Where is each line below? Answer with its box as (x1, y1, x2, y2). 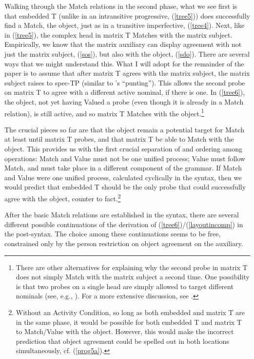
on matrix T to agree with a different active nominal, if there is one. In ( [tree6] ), (4, 87, 245, 97)
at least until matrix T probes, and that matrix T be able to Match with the (4, 134, 234, 144)
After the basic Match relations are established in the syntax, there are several (4, 210, 239, 220)
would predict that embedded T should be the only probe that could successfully (4, 182, 246, 192)
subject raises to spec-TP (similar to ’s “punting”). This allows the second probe (4, 77, 245, 87)
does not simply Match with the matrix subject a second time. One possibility (16, 272, 250, 282)
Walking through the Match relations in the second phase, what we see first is (4, 1, 237, 11)
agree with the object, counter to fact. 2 (4, 191, 121, 203)
